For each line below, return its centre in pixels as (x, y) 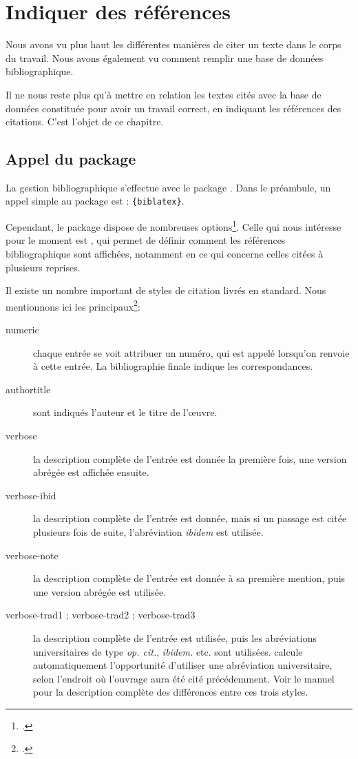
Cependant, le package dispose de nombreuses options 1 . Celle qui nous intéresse (173, 226)
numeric (22, 330)
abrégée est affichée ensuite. (91, 472)
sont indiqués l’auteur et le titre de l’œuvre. (125, 412)
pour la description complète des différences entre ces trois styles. (171, 692)
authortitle (28, 389)
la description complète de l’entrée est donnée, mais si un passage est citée (190, 518)
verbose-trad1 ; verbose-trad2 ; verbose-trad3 (101, 615)
